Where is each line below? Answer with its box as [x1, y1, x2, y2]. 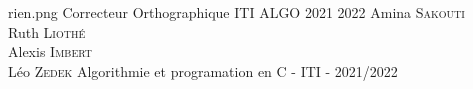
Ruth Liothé [8, 21, 86, 42]
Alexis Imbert [8, 41, 92, 62]
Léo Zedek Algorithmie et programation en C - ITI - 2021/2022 [8, 60, 398, 81]
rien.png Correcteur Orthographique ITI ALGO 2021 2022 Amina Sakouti [8, 2, 465, 22]
